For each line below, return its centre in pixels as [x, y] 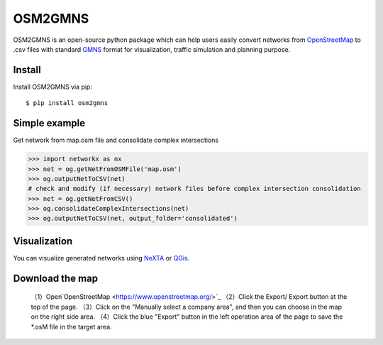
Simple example [49, 123]
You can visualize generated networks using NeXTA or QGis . [101, 258]
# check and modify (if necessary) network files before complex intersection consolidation [194, 189]
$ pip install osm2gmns [67, 103]
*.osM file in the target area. [72, 327]
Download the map [56, 278]
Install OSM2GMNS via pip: [52, 87]
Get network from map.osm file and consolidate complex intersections [116, 140]
